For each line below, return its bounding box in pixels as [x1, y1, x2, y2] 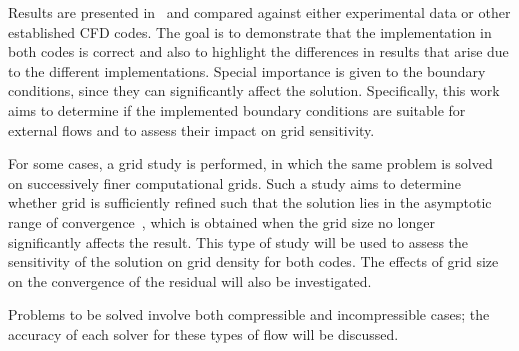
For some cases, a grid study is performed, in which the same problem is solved [8, 153, 493, 174]
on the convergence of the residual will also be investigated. [8, 270, 372, 291]
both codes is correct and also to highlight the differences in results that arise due [8, 41, 509, 62]
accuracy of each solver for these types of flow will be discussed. [8, 323, 399, 344]
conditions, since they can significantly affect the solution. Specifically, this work [8, 80, 500, 101]
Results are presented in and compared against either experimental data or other [8, 2, 511, 22]
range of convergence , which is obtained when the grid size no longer [8, 211, 435, 232]
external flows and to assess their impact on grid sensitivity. [8, 119, 375, 140]
